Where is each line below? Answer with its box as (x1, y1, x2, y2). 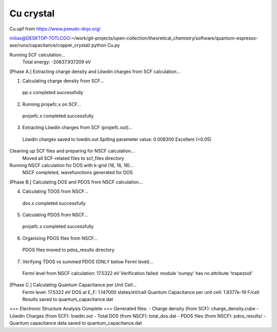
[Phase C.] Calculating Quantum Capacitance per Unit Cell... (9, 282, 137, 288)
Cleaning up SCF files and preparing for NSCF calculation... (9, 148, 135, 154)
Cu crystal (9, 8, 55, 19)
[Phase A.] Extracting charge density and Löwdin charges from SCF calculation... (9, 68, 181, 75)
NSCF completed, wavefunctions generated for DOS (22, 170, 133, 176)
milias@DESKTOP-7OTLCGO (9, 35, 70, 41)
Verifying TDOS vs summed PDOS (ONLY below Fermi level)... (22, 259, 154, 265)
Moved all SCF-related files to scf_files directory (22, 155, 124, 161)
